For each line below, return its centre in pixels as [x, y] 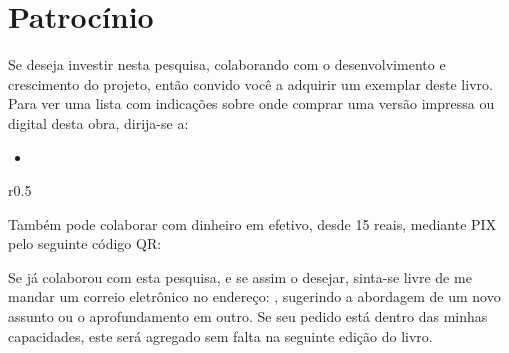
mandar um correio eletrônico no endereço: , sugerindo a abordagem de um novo [254, 296]
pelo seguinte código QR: [85, 243]
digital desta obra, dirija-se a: [98, 122]
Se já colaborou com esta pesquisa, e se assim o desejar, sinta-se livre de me [240, 276]
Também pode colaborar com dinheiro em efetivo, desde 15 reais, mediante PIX [252, 223]
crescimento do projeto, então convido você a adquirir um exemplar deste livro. [250, 83]
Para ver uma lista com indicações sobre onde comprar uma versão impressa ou [251, 103]
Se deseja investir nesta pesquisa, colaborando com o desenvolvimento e [227, 64]
